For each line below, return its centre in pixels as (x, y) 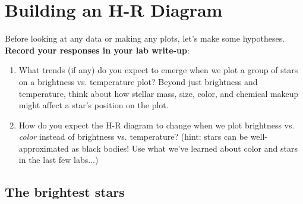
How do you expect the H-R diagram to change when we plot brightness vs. (157, 125)
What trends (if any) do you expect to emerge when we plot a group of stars (158, 70)
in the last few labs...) (59, 160)
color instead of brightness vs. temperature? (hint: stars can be (133, 136)
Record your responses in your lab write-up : (97, 50)
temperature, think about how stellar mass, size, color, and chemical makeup (159, 93)
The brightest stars (65, 192)
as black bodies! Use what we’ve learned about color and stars (184, 148)
